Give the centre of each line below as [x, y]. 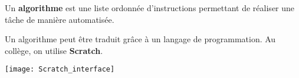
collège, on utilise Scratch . [54, 50]
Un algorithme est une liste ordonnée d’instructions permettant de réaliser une [150, 8]
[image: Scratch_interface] [60, 69]
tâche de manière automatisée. [60, 19]
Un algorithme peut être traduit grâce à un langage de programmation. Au [140, 39]
